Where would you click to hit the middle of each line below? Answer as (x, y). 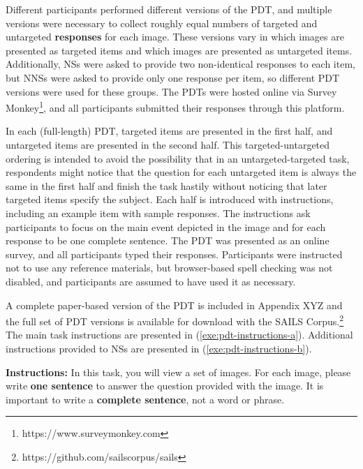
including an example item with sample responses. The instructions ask (158, 213)
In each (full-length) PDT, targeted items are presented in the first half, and (169, 131)
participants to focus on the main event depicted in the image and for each (166, 226)
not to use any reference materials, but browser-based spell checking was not (169, 268)
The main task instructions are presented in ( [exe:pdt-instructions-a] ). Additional (179, 335)
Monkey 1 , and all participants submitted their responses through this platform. (175, 106)
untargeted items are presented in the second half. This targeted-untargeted (168, 144)
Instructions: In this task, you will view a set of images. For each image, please (178, 372)
